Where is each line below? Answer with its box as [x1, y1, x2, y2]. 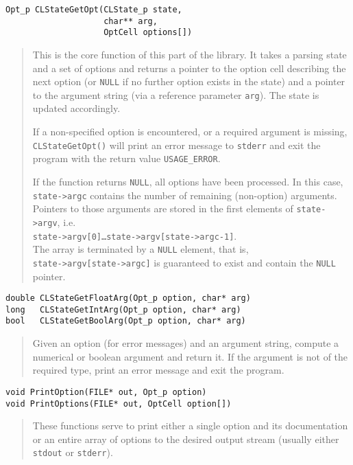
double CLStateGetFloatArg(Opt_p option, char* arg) [5, 293, 251, 304]
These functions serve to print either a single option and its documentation [32, 418, 348, 433]
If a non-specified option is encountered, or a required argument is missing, [32, 124, 348, 139]
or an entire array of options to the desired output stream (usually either [32, 431, 339, 446]
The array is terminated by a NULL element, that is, [32, 242, 249, 256]
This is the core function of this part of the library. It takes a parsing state [32, 47, 347, 61]
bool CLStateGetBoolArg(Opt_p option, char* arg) [5, 316, 246, 326]
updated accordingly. [32, 101, 121, 115]
